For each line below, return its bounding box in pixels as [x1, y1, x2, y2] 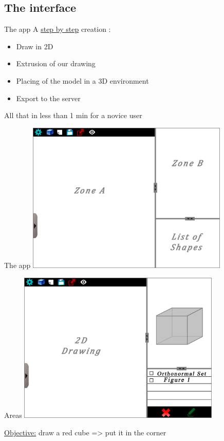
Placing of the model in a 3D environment [16, 75, 149, 86]
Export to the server [16, 92, 81, 103]
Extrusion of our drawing [16, 58, 96, 69]
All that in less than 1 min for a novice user [4, 110, 142, 121]
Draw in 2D [16, 41, 53, 51]
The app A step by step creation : [4, 24, 111, 34]
